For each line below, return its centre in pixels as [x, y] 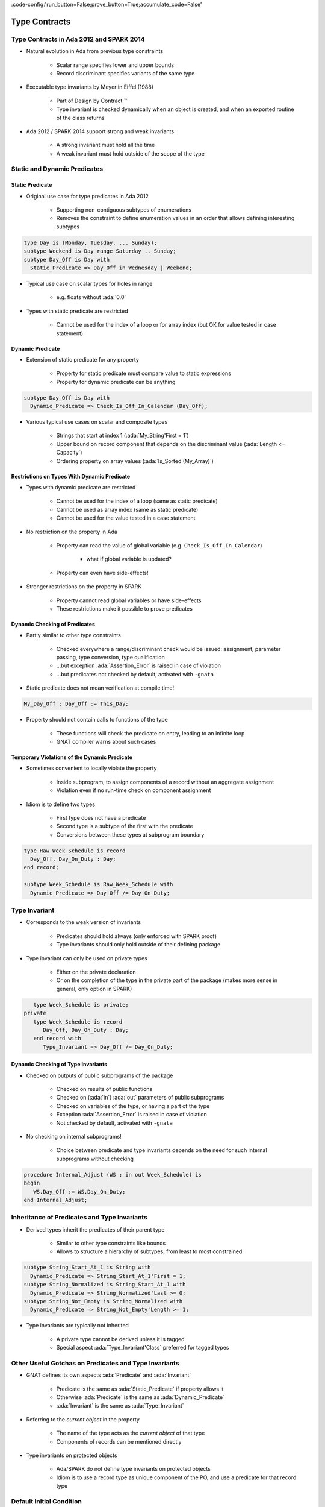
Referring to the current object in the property [83, 1419]
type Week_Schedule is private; [81, 1005]
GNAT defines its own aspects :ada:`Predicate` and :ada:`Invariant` [109, 1375]
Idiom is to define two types [61, 804]
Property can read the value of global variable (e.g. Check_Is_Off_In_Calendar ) [159, 545]
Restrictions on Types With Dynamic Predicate [71, 476]
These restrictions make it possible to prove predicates [124, 608]
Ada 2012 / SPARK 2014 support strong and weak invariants [100, 131]
